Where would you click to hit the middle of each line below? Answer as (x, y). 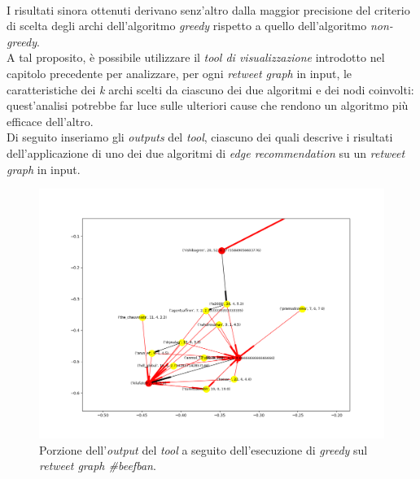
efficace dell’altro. (50, 121)
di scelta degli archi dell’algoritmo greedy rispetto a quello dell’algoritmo (187, 26)
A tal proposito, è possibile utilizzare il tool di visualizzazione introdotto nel (196, 57)
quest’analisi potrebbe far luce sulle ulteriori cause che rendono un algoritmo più (208, 105)
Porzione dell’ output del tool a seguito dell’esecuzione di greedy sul (203, 449)
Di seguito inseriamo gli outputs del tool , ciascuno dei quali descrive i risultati (200, 137)
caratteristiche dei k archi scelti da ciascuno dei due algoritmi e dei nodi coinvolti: (210, 89)
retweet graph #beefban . (98, 466)
